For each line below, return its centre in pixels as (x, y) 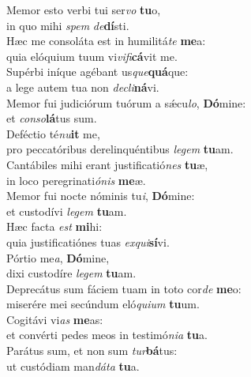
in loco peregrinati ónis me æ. (76, 180)
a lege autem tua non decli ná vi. (83, 87)
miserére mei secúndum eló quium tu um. (103, 304)
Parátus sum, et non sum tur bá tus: (92, 351)
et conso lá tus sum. (52, 118)
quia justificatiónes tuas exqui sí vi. (88, 241)
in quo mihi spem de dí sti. (68, 25)
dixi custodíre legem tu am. (71, 273)
